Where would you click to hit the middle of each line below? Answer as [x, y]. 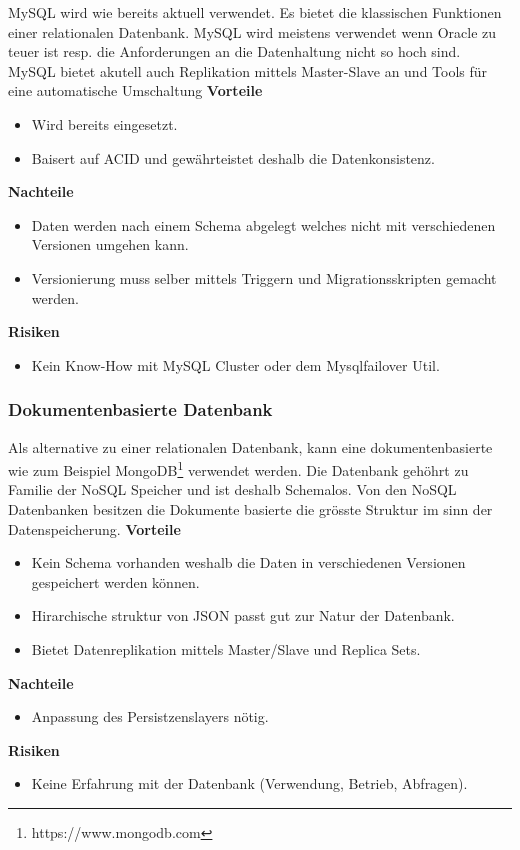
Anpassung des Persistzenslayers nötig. [150, 716]
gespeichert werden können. [115, 581]
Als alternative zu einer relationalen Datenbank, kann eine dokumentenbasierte [250, 446]
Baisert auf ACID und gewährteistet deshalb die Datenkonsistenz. [233, 157]
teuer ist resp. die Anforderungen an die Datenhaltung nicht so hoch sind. [234, 51]
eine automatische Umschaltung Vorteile [135, 90]
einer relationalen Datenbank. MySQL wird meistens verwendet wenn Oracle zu [252, 31]
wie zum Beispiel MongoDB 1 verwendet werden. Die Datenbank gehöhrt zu [238, 468]
